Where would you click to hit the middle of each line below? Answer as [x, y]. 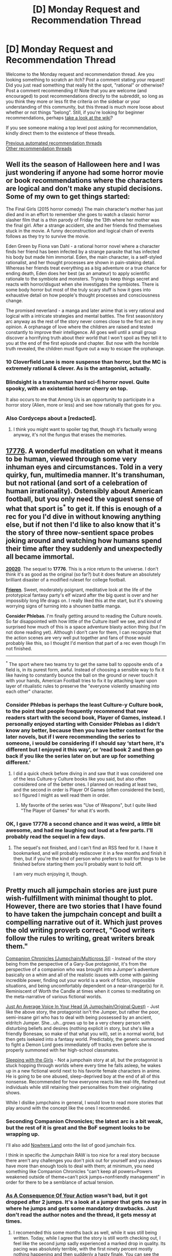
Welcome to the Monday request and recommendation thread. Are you [80, 74]
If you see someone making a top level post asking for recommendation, [82, 128]
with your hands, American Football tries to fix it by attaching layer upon [81, 680]
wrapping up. [23, 1134]
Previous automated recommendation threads [54, 143]
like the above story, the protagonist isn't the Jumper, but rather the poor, [83, 1012]
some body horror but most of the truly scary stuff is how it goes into [78, 289]
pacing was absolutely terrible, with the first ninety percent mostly [83, 1249]
